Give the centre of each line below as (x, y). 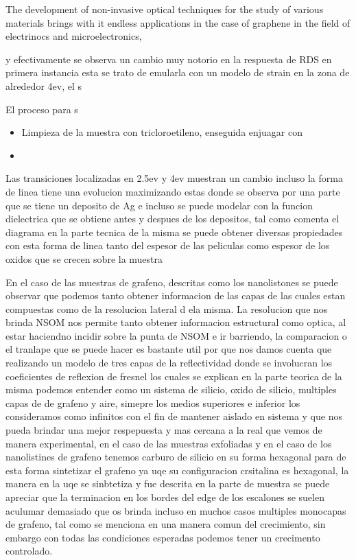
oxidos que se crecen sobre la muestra (84, 258)
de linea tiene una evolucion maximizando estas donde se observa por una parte (173, 191)
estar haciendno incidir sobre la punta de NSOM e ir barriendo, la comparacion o (176, 335)
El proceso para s (42, 109)
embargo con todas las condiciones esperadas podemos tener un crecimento (163, 537)
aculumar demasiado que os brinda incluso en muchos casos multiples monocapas (176, 510)
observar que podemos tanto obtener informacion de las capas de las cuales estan (176, 295)
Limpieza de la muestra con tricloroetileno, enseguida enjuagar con (162, 132)
